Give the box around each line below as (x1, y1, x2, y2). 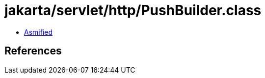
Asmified (24, 27, 53, 36)
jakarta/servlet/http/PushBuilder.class (4, 2, 262, 19)
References (4, 45, 62, 57)
